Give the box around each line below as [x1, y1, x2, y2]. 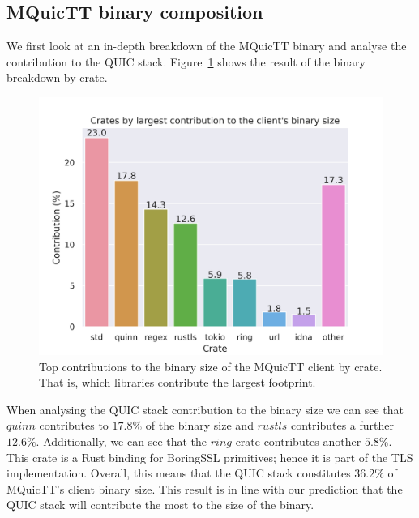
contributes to [39, 417, 109, 434]
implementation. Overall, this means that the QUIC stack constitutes [6, 464, 351, 482]
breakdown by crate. [6, 69, 108, 86]
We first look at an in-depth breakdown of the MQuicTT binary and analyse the [6, 37, 407, 54]
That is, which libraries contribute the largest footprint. [39, 374, 316, 391]
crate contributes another [235, 432, 361, 449]
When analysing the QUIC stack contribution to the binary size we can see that [6, 400, 404, 417]
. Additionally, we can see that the [36, 432, 207, 449]
